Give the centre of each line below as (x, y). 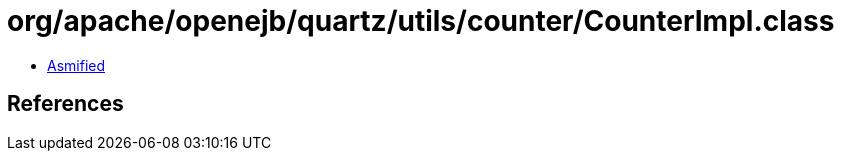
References (65, 104)
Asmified (76, 65)
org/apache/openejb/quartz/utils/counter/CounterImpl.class (421, 21)
